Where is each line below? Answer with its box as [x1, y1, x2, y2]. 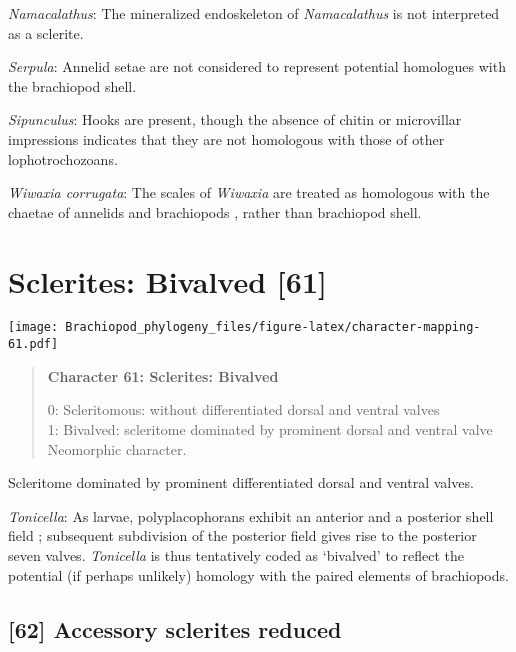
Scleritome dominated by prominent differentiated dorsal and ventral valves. [8, 472, 474, 493]
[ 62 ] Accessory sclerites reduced [8, 613, 342, 644]
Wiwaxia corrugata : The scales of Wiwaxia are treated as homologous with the [8, 182, 490, 203]
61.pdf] [8, 337, 59, 352]
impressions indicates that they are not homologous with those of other [8, 128, 445, 149]
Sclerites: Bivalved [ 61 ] [8, 260, 327, 301]
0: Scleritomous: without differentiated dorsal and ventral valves [47, 399, 440, 420]
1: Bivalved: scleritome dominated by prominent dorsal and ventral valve [47, 418, 493, 439]
